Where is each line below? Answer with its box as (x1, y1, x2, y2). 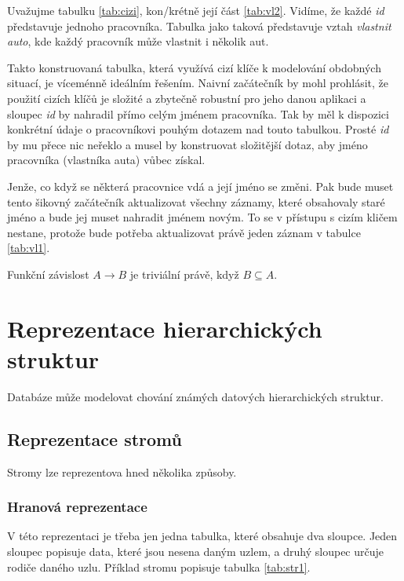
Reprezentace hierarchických (7, 312, 322, 344)
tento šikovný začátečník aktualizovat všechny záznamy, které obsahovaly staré (7, 193, 385, 210)
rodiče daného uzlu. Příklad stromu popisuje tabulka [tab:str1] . (7, 558, 311, 575)
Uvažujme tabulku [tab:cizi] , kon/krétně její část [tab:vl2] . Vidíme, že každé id (7, 2, 384, 18)
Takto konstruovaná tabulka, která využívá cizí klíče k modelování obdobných (7, 59, 381, 75)
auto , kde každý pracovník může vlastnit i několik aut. (7, 33, 269, 49)
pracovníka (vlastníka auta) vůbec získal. (7, 152, 206, 168)
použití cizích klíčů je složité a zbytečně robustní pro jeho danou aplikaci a (7, 90, 366, 106)
